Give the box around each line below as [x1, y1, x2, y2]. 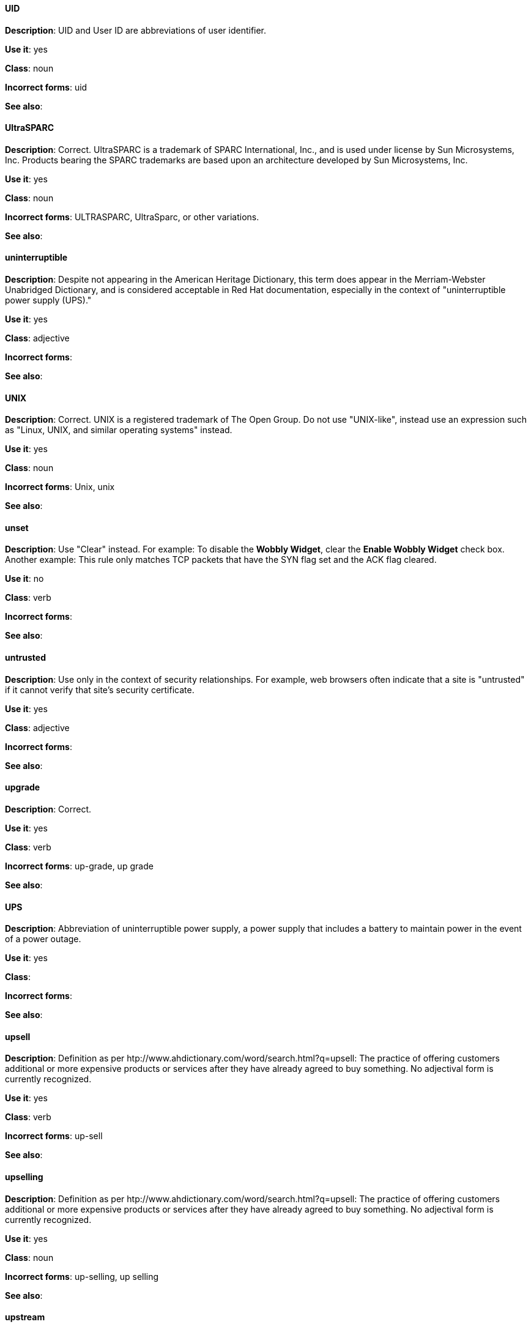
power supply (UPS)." [5, 295, 92, 306]
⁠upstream [5, 1312, 45, 1323]
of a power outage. [5, 934, 81, 945]
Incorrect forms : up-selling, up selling [5, 1271, 159, 1282]
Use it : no [5, 573, 44, 584]
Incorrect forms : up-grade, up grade [5, 860, 154, 871]
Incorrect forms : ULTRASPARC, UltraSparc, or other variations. [5, 211, 259, 222]
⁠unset [5, 522, 29, 533]
